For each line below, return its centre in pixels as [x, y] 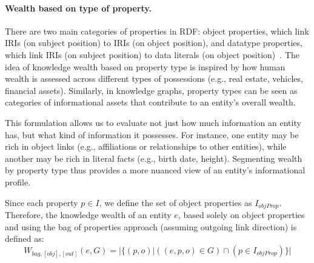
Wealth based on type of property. [78, 8]
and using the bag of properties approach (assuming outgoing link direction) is [151, 226]
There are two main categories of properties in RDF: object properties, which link [157, 31]
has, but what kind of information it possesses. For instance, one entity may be [152, 134]
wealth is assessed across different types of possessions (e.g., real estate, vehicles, [154, 78]
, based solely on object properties [241, 214]
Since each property [42, 202]
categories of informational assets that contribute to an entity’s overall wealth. [150, 102]
